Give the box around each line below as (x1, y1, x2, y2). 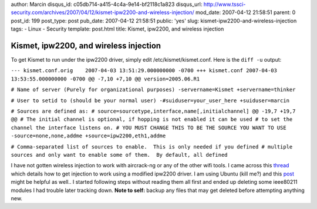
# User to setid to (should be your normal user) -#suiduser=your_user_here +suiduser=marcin (11, 97, 290, 104)
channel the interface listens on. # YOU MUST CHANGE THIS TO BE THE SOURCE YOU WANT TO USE (11, 124, 287, 131)
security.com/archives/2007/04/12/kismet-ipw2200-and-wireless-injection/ (11, 9, 195, 16)
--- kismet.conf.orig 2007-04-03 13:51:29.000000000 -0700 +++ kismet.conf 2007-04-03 (11, 68, 277, 74)
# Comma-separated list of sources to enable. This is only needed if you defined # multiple (11, 143, 293, 150)
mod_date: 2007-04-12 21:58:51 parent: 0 (195, 9, 296, 16)
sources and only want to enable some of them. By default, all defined (11, 151, 228, 158)
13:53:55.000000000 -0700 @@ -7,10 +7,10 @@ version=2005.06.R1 (11, 75, 200, 82)
